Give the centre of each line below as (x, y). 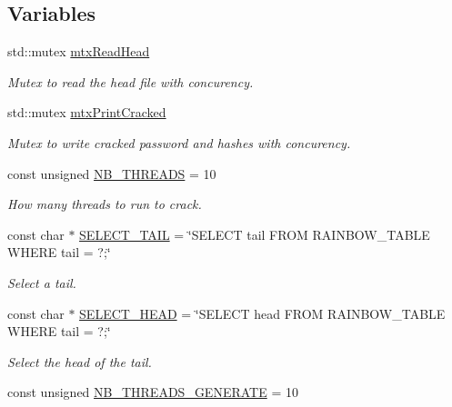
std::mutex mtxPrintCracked (87, 112)
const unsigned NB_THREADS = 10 (112, 173)
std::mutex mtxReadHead (79, 51)
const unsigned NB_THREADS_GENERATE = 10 (153, 392)
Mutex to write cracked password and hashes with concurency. (179, 142)
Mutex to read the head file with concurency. (131, 81)
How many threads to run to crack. (105, 204)
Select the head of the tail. (80, 361)
